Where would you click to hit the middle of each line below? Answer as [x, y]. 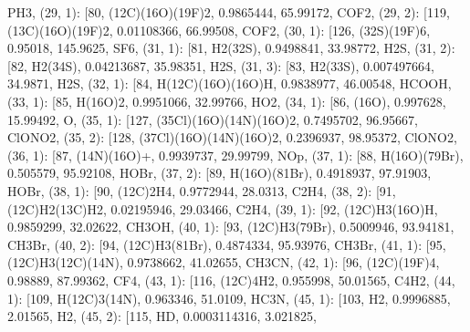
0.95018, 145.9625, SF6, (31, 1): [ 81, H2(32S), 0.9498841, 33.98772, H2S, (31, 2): [231, 48]
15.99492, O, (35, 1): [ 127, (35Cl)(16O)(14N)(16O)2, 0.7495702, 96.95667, [213, 119]
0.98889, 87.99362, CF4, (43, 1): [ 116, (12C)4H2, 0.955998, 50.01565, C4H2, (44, [231, 280]
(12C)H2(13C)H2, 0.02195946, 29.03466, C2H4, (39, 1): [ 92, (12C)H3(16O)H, [223, 208]
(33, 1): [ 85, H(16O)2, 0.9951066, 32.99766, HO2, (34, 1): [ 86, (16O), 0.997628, [227, 101]
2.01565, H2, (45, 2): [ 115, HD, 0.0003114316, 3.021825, [162, 316]
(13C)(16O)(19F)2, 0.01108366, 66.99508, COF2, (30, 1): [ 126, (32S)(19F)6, [219, 30]
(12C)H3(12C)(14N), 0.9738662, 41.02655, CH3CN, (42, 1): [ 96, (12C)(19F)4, [224, 262]
